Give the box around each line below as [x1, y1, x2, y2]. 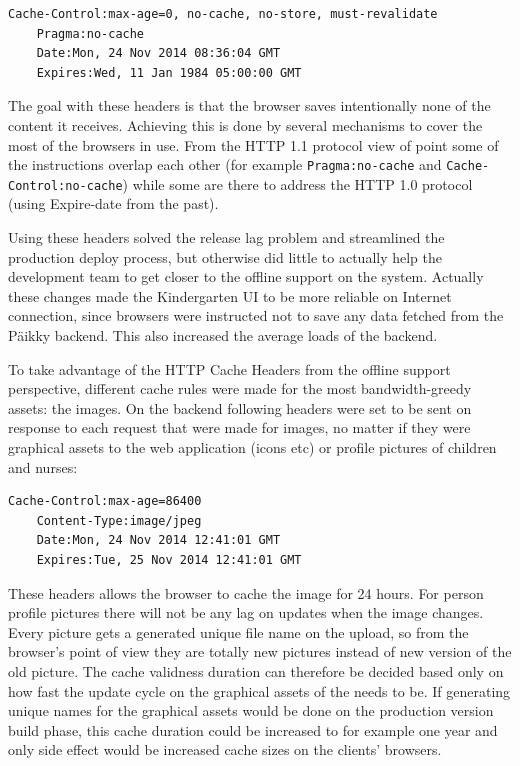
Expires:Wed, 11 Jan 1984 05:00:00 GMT [36, 65, 302, 80]
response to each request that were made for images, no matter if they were [8, 417, 471, 438]
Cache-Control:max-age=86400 [8, 494, 202, 509]
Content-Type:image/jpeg [36, 513, 202, 528]
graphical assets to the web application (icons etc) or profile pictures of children [8, 437, 497, 457]
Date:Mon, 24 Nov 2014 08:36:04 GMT [36, 46, 281, 61]
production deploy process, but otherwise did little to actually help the [8, 246, 442, 267]
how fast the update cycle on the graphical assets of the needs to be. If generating [8, 680, 511, 701]
